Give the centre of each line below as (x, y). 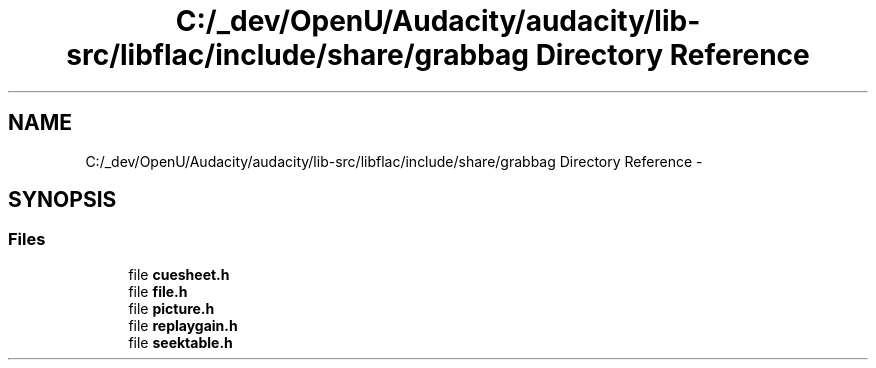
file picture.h (171, 308)
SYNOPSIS (62, 200)
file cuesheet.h (179, 274)
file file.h (158, 291)
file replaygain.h (183, 325)
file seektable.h (180, 342)
